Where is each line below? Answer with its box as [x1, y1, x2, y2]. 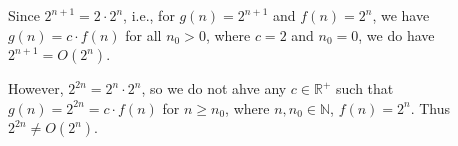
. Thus [410, 97, 451, 118]
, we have [372, 5, 430, 25]
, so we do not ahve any [141, 78, 287, 99]
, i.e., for [123, 5, 175, 25]
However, [8, 78, 64, 99]
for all [125, 24, 162, 45]
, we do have [358, 24, 435, 45]
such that [336, 78, 394, 99]
